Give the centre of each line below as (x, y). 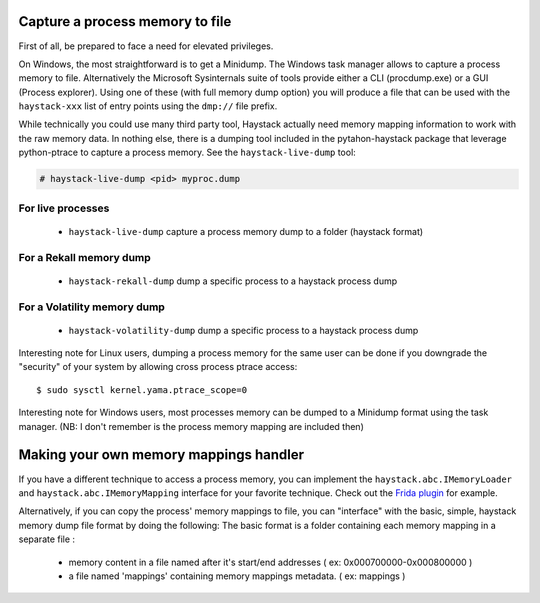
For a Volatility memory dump (91, 307)
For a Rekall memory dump (85, 257)
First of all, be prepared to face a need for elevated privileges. (146, 46)
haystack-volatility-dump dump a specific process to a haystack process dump (243, 330)
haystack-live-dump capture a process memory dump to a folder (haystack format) (246, 231)
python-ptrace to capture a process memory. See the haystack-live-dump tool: (187, 152)
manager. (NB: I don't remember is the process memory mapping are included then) (191, 426)
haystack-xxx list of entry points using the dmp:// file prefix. (148, 106)
